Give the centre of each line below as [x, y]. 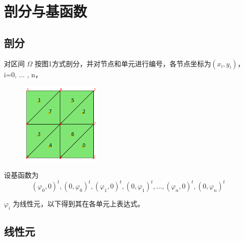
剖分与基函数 [46, 11]
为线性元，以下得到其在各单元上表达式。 [78, 204]
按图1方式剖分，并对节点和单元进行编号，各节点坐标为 [123, 63]
